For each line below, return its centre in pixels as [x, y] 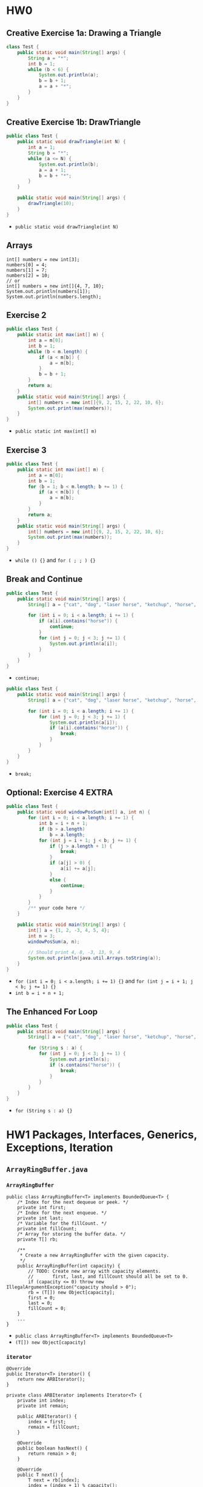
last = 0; [40, 1303]
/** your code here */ [57, 908]
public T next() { [40, 1475]
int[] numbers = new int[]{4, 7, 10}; [55, 286]
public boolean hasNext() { [52, 1448]
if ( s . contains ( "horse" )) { [85, 1065]
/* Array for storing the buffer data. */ [72, 1234]
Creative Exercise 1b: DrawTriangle [74, 122]
